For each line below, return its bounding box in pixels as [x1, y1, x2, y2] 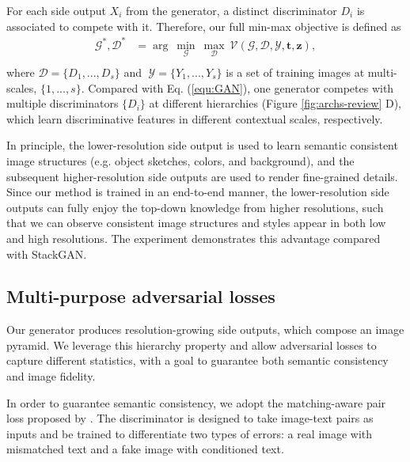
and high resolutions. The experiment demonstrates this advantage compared [6, 229, 381, 246]
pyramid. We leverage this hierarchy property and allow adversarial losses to [6, 336, 377, 353]
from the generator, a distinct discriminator [126, 2, 337, 18]
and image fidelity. [6, 368, 96, 384]
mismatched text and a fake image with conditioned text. [6, 441, 284, 457]
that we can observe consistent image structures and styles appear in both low [6, 214, 386, 231]
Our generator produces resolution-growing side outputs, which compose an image [6, 321, 404, 338]
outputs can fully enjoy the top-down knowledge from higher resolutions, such [6, 199, 384, 215]
